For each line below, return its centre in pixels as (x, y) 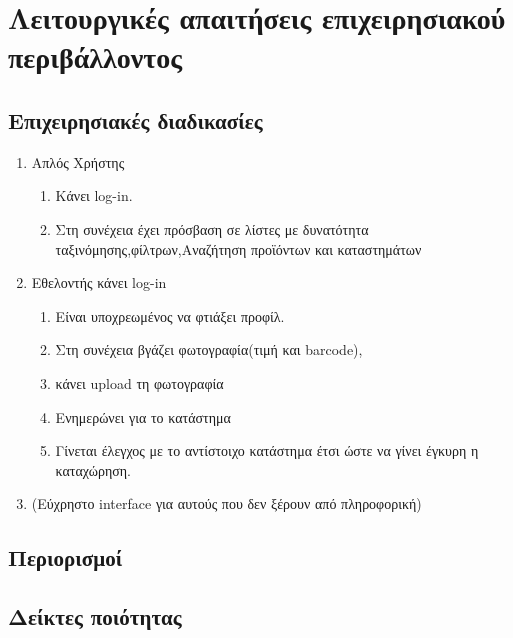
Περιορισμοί (65, 557)
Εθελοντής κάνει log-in (99, 282)
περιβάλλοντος (95, 56)
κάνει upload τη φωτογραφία (139, 382)
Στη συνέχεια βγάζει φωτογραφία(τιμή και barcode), (209, 349)
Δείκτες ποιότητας (95, 616)
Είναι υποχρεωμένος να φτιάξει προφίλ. (170, 315)
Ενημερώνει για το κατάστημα (143, 416)
